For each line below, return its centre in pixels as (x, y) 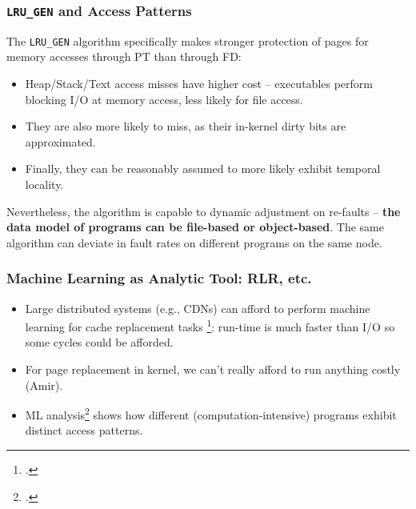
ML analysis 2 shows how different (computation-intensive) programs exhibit (211, 413)
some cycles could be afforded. (99, 342)
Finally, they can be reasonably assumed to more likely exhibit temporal (203, 168)
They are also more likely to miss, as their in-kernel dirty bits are (186, 126)
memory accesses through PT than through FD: (124, 56)
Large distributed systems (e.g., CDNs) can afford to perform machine (198, 308)
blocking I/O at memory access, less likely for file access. (164, 99)
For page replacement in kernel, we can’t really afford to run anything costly (213, 369)
